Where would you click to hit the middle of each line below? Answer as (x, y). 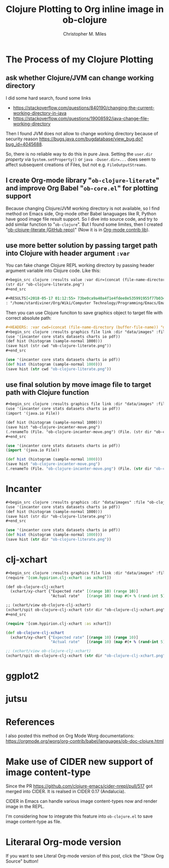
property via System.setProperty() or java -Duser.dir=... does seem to (81, 159)
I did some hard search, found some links (48, 98)
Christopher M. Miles (85, 34)
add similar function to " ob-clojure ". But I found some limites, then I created (84, 224)
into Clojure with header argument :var (68, 253)
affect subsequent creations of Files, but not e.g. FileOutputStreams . (76, 164)
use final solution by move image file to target (79, 385)
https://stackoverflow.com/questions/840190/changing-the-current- (84, 108)
